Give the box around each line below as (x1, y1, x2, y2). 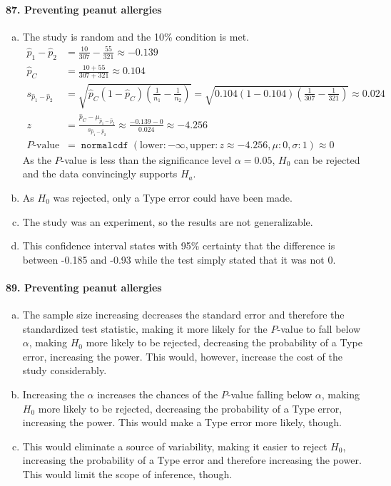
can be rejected (294, 152, 360, 167)
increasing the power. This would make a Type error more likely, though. (22, 415, 342, 430)
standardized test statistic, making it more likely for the (22, 321, 268, 336)
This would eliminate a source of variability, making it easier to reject (22, 438, 327, 453)
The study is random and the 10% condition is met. (22, 29, 250, 43)
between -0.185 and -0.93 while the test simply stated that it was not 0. (22, 252, 336, 267)
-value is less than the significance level (61, 152, 232, 167)
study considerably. (22, 363, 107, 378)
